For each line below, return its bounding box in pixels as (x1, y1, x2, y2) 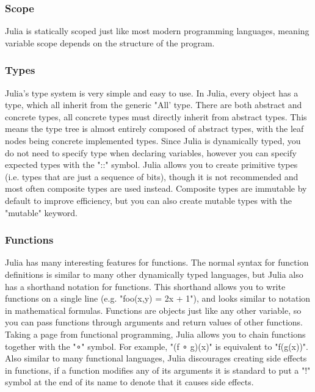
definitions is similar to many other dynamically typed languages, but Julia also (5, 267, 303, 280)
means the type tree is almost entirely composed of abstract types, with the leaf (5, 122, 304, 135)
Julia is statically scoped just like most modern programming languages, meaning (5, 24, 310, 37)
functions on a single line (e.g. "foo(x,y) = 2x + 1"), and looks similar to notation (5, 292, 311, 305)
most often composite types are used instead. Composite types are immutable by (5, 182, 307, 195)
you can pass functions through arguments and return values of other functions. (5, 316, 303, 328)
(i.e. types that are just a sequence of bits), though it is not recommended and (5, 170, 299, 183)
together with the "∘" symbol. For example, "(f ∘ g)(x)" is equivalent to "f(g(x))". (5, 339, 308, 352)
